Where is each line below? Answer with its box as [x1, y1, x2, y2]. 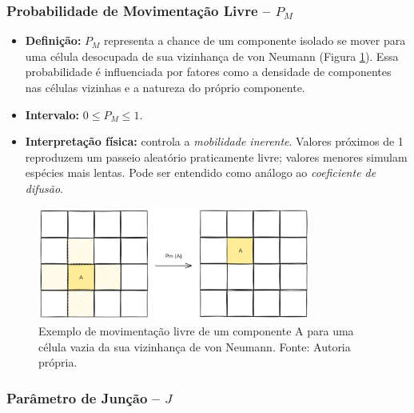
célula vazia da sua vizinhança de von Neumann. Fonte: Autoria [38, 338, 351, 355]
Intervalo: [25, 106, 80, 122]
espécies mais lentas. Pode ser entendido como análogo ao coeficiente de [25, 164, 376, 181]
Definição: [25, 32, 82, 49]
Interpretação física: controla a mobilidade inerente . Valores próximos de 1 [25, 133, 404, 150]
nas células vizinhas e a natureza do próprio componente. [25, 79, 305, 95]
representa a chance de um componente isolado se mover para [104, 32, 406, 49]
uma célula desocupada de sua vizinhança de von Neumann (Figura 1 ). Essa [25, 47, 399, 64]
